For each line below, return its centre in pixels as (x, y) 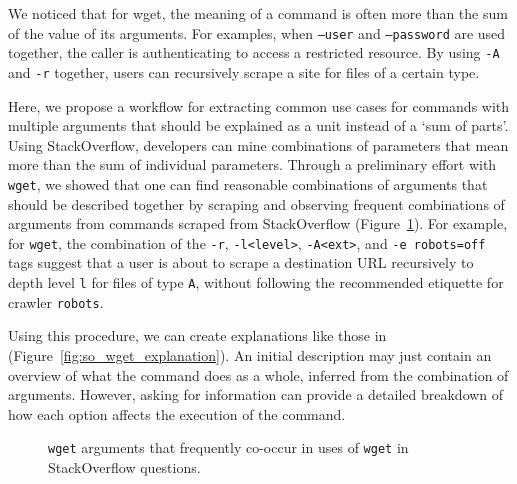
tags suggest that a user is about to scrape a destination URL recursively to (241, 262)
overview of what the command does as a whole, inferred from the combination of (258, 374)
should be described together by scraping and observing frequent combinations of (256, 203)
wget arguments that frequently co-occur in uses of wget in (228, 447)
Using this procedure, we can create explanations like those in (197, 335)
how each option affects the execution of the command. (177, 413)
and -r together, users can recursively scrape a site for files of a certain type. (244, 71)
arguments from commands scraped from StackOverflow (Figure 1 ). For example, (258, 223)
